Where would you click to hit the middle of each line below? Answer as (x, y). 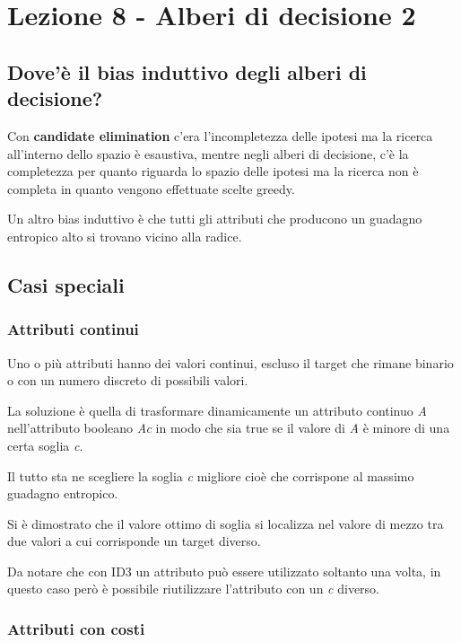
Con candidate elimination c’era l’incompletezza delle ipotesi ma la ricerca (220, 135)
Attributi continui (73, 329)
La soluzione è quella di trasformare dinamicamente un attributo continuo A (217, 410)
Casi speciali (66, 284)
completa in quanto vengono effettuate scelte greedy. (151, 188)
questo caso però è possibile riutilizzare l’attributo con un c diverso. (193, 589)
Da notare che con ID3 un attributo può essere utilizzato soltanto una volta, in (224, 571)
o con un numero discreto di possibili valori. (128, 380)
